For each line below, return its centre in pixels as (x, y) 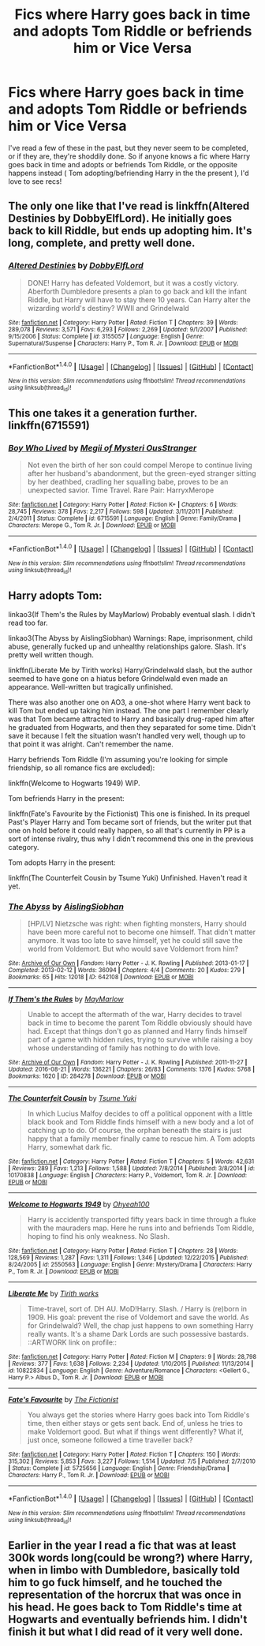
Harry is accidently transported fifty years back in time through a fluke (142, 1220)
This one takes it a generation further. (103, 413)
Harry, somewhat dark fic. (70, 1147)
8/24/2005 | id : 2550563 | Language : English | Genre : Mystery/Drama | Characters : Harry (130, 1265)
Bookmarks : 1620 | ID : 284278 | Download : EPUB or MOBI (87, 1076)
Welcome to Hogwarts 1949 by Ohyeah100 (79, 1204)
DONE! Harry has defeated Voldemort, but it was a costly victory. (133, 282)
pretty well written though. (51, 655)
